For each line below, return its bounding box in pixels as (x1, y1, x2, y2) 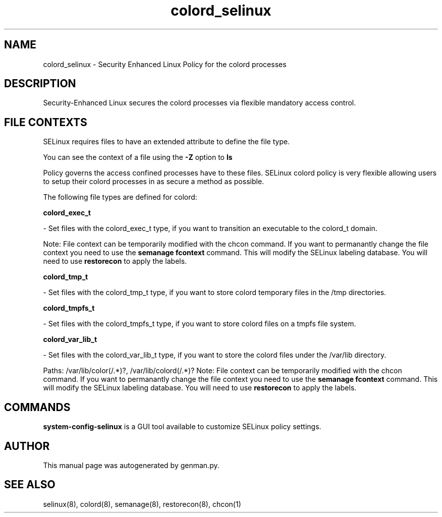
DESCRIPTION (4, 77, 76, 90)
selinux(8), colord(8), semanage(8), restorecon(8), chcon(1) (43, 499, 241, 508)
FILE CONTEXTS (4, 116, 87, 129)
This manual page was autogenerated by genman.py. (43, 461, 219, 470)
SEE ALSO (4, 478, 56, 491)
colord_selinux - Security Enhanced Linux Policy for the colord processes (43, 60, 287, 69)
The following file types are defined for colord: (43, 193, 197, 202)
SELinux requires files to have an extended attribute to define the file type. (43, 137, 290, 146)
